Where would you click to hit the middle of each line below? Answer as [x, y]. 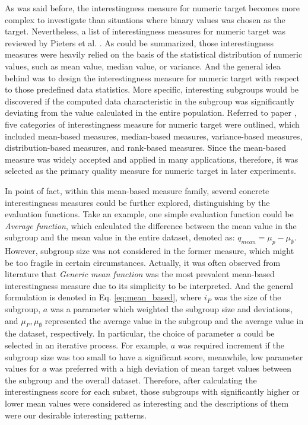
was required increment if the [231, 345]
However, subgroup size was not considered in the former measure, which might [150, 251]
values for [22, 368]
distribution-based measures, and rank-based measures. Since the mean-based [146, 148]
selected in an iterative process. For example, [87, 345]
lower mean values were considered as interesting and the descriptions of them [147, 403]
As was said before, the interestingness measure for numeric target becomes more [153, 8]
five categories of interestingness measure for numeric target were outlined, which [152, 124]
